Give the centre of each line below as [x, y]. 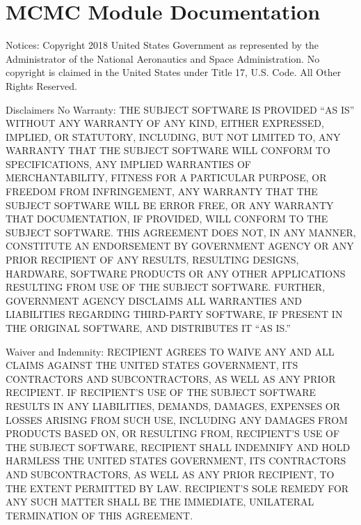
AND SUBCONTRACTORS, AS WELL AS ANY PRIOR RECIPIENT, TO [170, 474]
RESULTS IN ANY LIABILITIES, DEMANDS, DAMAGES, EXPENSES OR [173, 405]
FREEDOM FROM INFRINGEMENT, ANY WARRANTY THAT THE [162, 191]
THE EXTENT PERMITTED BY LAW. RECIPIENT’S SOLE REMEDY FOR [177, 488]
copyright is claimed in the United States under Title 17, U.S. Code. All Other [174, 72]
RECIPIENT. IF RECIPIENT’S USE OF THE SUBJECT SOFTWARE [161, 392]
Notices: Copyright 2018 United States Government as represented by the [162, 45]
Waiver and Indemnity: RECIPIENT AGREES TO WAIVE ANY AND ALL [170, 351]
